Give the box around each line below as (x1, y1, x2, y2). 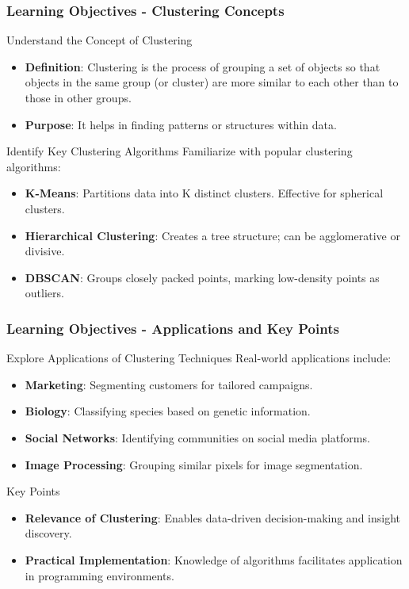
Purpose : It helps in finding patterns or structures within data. (25, 116, 337, 132)
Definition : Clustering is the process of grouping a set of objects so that (25, 58, 380, 75)
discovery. (25, 525, 72, 541)
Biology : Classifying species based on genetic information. (25, 403, 311, 419)
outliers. (25, 285, 64, 301)
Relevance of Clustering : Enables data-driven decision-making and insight (25, 509, 401, 526)
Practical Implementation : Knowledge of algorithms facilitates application (25, 551, 403, 568)
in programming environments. (25, 567, 174, 583)
